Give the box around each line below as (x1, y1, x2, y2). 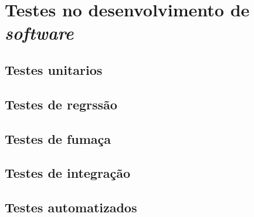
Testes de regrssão (5, 95, 117, 113)
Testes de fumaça (5, 129, 111, 147)
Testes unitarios (5, 60, 103, 78)
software (5, 20, 74, 45)
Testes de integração (5, 164, 131, 182)
